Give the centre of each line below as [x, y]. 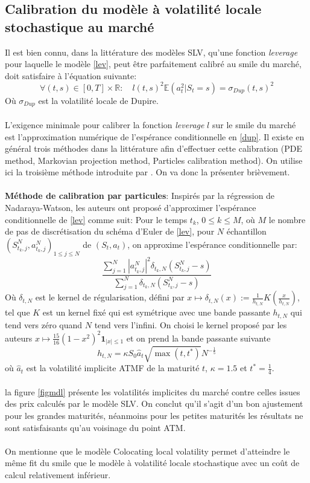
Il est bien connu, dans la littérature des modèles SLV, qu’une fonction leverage [151, 52]
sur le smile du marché [254, 124]
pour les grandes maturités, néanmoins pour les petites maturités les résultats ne [154, 416]
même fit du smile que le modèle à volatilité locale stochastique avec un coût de [152, 463]
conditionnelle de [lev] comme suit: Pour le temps [96, 219]
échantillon [246, 231]
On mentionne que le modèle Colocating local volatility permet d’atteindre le [147, 451]
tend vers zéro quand [44, 324]
